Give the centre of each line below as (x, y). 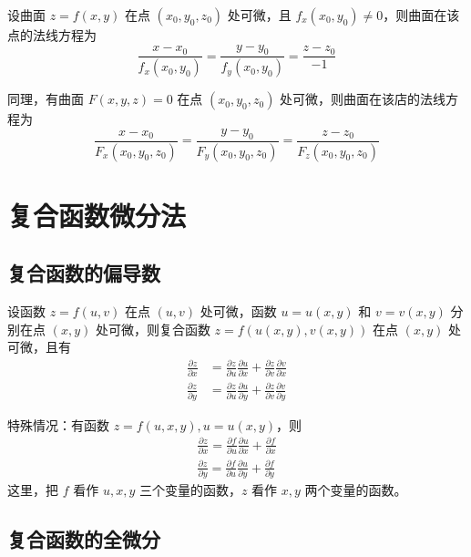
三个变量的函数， (190, 489)
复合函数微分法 (97, 215)
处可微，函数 (238, 311)
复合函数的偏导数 (84, 273)
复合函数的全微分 (84, 538)
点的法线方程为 (52, 35)
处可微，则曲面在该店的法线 (363, 99)
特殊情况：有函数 (58, 424)
